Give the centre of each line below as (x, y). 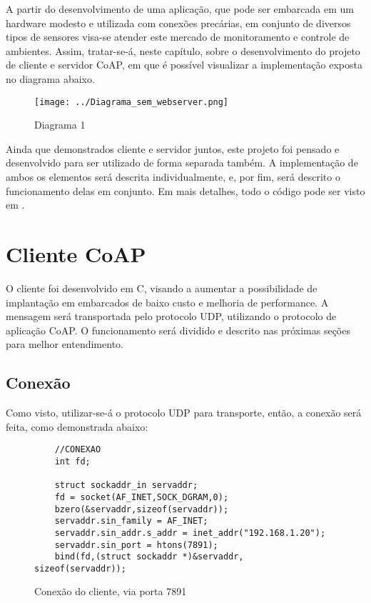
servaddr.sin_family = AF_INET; (131, 521)
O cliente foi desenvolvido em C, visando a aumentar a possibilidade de (162, 288)
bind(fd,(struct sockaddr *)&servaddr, (149, 557)
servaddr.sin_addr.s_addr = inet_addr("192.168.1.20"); (190, 533)
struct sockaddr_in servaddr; (126, 485)
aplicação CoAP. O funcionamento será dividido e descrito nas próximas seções (178, 330)
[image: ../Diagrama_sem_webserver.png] (132, 102)
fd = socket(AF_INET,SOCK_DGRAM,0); (142, 497)
